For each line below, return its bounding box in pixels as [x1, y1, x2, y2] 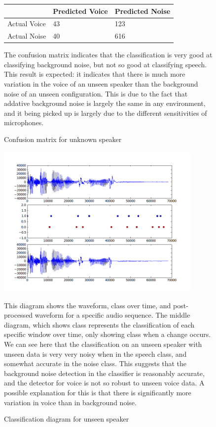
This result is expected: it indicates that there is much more [4, 69, 185, 79]
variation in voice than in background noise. [4, 397, 137, 407]
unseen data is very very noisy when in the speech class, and [4, 348, 187, 359]
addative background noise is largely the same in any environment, [4, 98, 206, 108]
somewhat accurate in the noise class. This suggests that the [4, 358, 187, 369]
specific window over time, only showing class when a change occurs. [4, 329, 211, 339]
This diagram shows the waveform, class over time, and [4, 300, 171, 310]
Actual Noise [7, 31, 46, 41]
